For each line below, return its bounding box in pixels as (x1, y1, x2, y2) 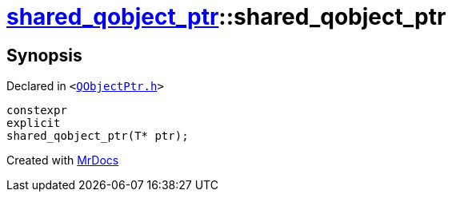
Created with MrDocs (6, 153, 119, 168)
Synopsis (6, 45, 82, 65)
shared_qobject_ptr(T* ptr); (6, 129, 189, 143)
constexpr (6, 104, 67, 117)
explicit (6, 117, 61, 130)
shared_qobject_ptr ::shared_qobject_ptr (6, 3, 446, 30)
